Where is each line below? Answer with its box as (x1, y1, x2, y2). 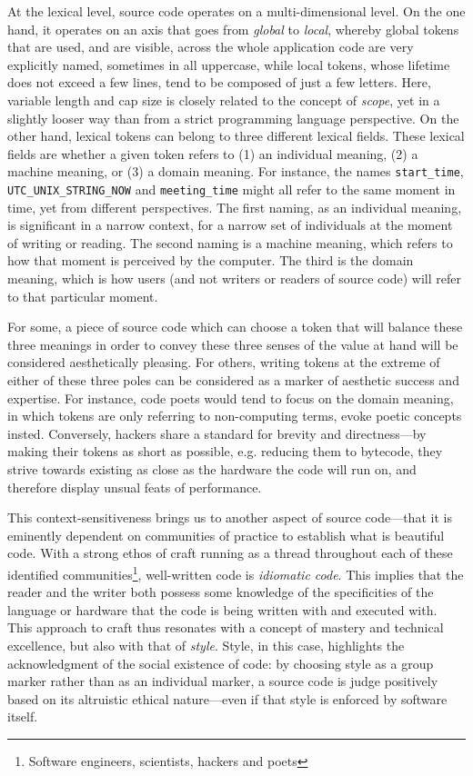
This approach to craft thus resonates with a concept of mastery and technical (7, 618, 444, 637)
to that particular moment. (7, 286, 158, 305)
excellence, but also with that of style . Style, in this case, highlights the (7, 635, 405, 654)
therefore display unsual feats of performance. (7, 477, 262, 496)
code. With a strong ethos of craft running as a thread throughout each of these (7, 543, 453, 562)
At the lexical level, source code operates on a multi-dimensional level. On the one (7, 2, 466, 20)
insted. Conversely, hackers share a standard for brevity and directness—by (7, 423, 427, 443)
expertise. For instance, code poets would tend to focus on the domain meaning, (7, 388, 454, 407)
